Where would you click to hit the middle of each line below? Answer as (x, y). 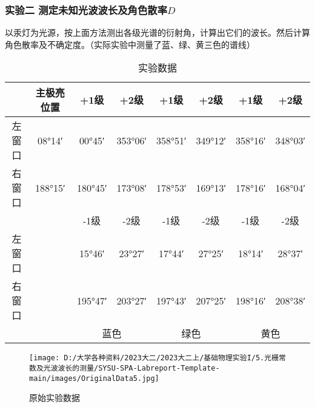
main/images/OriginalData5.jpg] (94, 378)
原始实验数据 (55, 398)
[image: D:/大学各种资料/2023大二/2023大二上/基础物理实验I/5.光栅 (154, 358)
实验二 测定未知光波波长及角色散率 (86, 9)
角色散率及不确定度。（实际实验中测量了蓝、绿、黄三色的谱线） (130, 44)
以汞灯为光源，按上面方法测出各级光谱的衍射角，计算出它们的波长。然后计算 (157, 32)
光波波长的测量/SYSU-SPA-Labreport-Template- (131, 368)
